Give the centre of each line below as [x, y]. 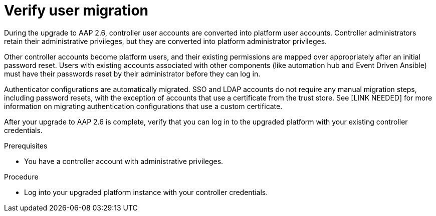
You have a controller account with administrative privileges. [124, 161]
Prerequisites [26, 145]
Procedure [21, 176]
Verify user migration [76, 10]
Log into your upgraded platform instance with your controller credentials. [146, 192]
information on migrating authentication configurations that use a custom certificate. [143, 106]
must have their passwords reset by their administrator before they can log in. [132, 73]
